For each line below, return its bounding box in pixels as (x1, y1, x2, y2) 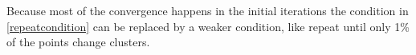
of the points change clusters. (6, 33, 150, 50)
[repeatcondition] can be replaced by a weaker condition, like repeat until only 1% (6, 18, 410, 34)
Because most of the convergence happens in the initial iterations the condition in (6, 2, 409, 18)
